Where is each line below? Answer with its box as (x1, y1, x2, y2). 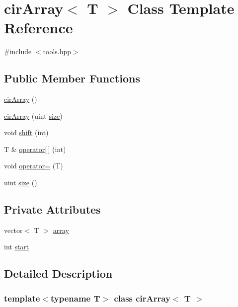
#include (4, 46, 32, 57)
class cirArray (114, 292, 170, 304)
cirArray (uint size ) (4, 110, 63, 121)
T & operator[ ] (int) (4, 144, 66, 154)
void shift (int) (4, 127, 49, 138)
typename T (50, 292, 100, 304)
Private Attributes (4, 202, 101, 217)
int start (4, 241, 29, 252)
